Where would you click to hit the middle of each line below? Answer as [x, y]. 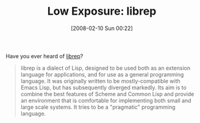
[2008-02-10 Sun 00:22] [102, 28]
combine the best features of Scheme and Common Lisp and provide [107, 94]
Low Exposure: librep [102, 11]
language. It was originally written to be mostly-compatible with [100, 81]
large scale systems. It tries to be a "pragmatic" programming [98, 107]
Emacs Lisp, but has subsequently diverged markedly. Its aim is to [103, 88]
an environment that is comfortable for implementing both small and [106, 100]
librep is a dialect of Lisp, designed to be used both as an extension [105, 68]
